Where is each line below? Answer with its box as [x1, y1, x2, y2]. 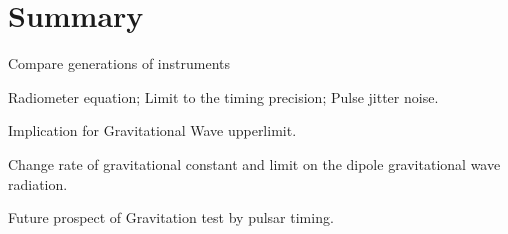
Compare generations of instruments [8, 53, 231, 74]
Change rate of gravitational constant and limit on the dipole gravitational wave [8, 153, 501, 174]
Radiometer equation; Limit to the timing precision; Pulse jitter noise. [8, 86, 439, 107]
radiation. [8, 173, 68, 194]
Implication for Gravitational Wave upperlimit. [8, 120, 297, 141]
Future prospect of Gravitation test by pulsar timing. [8, 207, 334, 228]
